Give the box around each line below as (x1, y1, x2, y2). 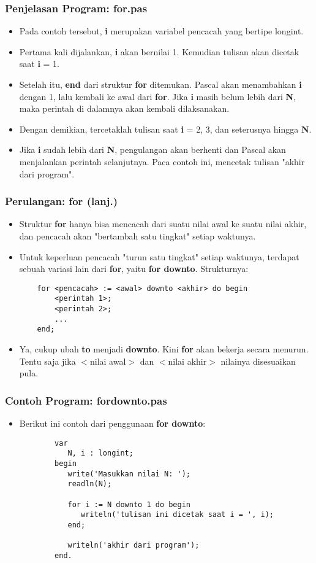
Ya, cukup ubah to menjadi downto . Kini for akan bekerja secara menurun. (19, 343, 309, 355)
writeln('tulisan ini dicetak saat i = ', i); (81, 510, 274, 519)
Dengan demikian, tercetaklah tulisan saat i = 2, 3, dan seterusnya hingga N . (19, 122, 312, 135)
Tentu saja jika (19, 354, 76, 367)
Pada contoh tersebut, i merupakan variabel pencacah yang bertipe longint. (19, 25, 304, 37)
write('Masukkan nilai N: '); (67, 469, 190, 478)
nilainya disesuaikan (220, 354, 296, 367)
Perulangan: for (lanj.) (5, 193, 118, 209)
